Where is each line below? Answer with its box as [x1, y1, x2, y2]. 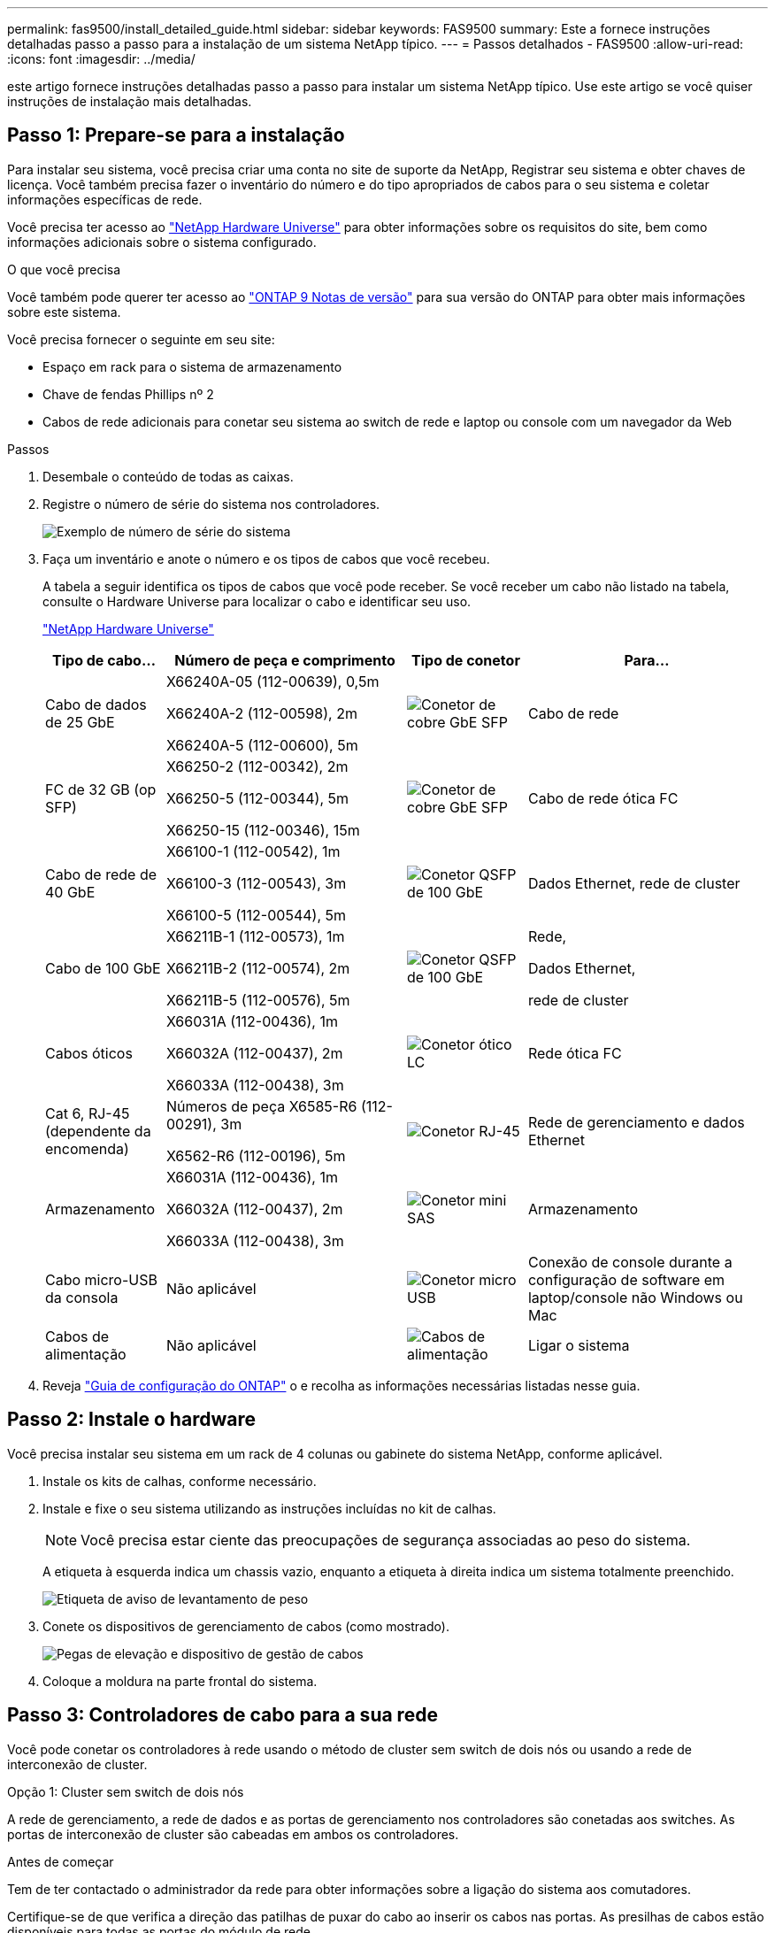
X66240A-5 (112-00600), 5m [165, 735, 358, 754]
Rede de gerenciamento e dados [527, 1113, 745, 1131]
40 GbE [45, 882, 96, 901]
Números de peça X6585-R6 [165, 1097, 357, 1115]
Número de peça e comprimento [174, 651, 395, 669]
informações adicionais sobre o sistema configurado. [7, 234, 317, 250]
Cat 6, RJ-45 [45, 1104, 130, 1122]
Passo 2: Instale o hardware [7, 1408, 256, 1431]
